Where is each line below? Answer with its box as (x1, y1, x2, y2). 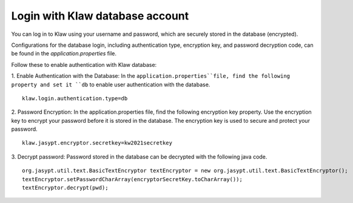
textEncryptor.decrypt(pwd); (22, 184, 109, 191)
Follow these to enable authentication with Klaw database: (11, 61, 157, 68)
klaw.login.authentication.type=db (22, 95, 128, 101)
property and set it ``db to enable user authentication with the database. (11, 81, 210, 88)
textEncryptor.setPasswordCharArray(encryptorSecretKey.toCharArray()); (22, 176, 243, 182)
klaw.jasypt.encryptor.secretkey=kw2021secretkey (22, 140, 173, 146)
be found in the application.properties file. (11, 50, 117, 57)
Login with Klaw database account (11, 9, 189, 22)
